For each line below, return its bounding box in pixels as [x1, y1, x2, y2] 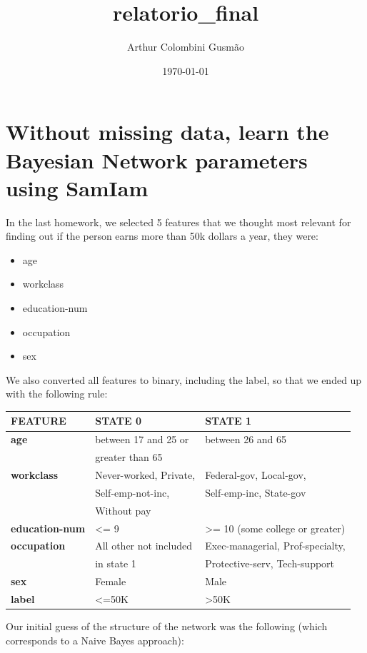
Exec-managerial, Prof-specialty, [205, 538, 346, 553]
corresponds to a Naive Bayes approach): [6, 632, 184, 647]
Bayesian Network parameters [6, 145, 308, 174]
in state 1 [95, 556, 136, 571]
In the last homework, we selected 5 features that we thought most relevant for [6, 214, 351, 229]
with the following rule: [6, 386, 108, 401]
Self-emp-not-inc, [95, 485, 170, 500]
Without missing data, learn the [6, 117, 329, 146]
